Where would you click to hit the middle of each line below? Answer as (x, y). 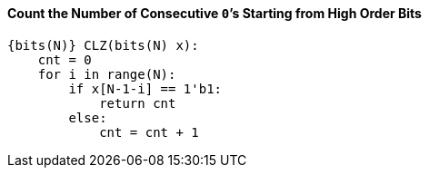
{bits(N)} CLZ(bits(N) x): (103, 45)
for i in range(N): (107, 74)
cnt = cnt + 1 (149, 132)
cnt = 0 (65, 59)
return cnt (138, 103)
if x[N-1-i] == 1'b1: (145, 88)
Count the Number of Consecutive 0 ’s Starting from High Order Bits (214, 13)
